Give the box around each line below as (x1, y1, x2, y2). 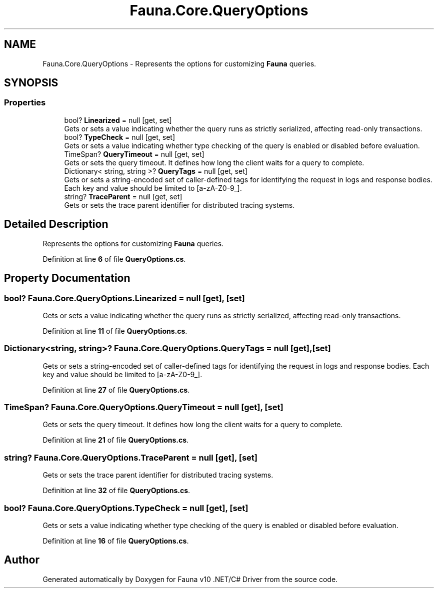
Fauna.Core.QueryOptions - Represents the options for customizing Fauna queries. (42, 59, 316, 68)
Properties (4, 97, 46, 108)
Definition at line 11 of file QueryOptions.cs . (42, 326, 187, 335)
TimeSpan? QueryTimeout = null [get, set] (64, 149, 204, 158)
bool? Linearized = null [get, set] (64, 115, 172, 124)
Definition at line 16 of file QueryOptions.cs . (42, 536, 189, 545)
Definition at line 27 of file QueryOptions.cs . (42, 385, 190, 394)
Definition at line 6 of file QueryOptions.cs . (42, 254, 186, 263)
